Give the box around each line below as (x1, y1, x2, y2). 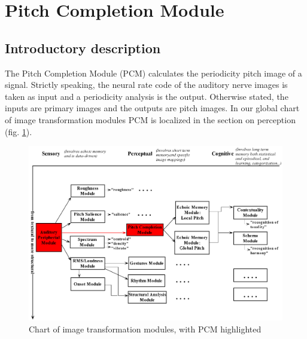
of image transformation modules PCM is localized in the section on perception (5, 113, 296, 126)
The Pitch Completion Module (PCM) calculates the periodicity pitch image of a (5, 66, 302, 79)
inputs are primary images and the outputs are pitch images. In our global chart (5, 102, 300, 114)
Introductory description (5, 38, 161, 57)
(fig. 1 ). (5, 125, 32, 138)
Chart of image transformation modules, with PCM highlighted (29, 322, 262, 335)
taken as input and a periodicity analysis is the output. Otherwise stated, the (5, 90, 288, 102)
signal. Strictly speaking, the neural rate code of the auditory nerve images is (5, 78, 288, 91)
